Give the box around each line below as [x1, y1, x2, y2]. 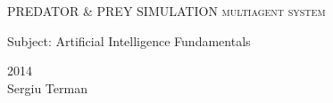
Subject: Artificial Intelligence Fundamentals [7, 31, 251, 50]
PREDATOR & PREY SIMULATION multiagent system [7, 2, 326, 20]
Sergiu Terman [7, 78, 87, 97]
